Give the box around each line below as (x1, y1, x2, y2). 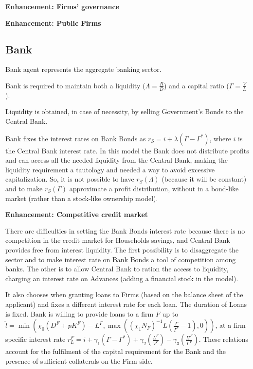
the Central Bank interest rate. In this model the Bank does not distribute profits (5, 145, 249, 155)
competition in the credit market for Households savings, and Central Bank (5, 235, 230, 245)
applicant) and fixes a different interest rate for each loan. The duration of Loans (5, 299, 247, 309)
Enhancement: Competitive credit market (5, 209, 148, 219)
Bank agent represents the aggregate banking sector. (5, 64, 162, 74)
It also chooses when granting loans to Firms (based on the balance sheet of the (5, 289, 243, 300)
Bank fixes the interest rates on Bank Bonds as (5, 133, 146, 143)
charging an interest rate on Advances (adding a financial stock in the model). (5, 273, 238, 283)
